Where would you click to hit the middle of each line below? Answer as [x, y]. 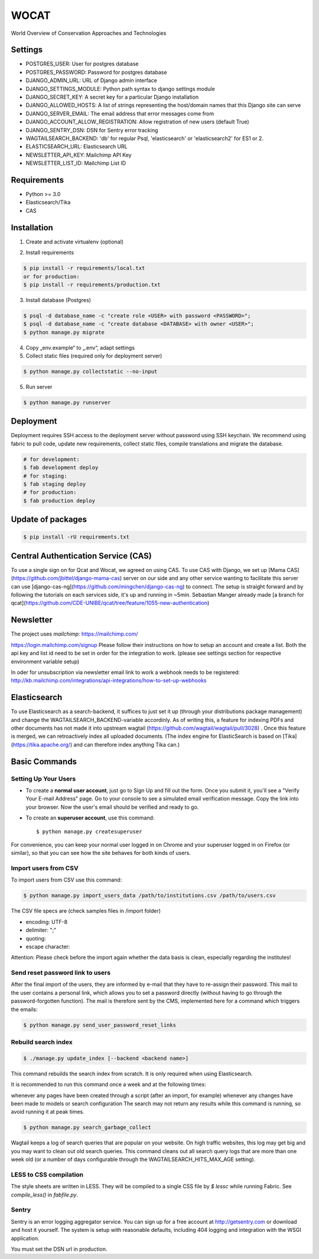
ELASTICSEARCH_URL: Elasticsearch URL [77, 147]
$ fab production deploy [59, 500]
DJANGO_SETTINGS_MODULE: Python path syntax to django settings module [120, 89]
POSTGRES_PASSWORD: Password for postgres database [97, 72]
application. [25, 1238]
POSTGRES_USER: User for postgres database [82, 64]
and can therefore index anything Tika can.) [127, 744]
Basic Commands [44, 761]
